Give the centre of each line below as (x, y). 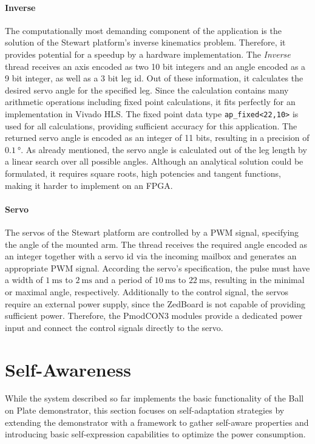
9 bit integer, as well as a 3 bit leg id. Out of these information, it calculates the (154, 78)
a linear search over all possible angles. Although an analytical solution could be (154, 161)
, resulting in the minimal (257, 280)
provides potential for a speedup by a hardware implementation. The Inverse (148, 54)
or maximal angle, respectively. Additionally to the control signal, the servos (147, 291)
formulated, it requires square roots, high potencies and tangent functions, (143, 173)
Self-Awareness (68, 369)
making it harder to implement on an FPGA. (89, 185)
